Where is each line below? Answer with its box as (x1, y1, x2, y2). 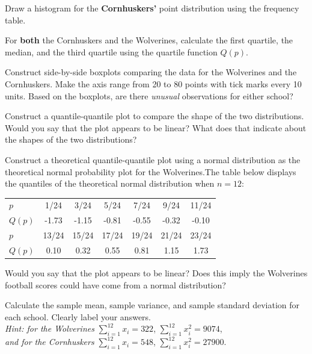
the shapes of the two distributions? (5, 133, 137, 146)
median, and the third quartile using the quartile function (5, 45, 218, 58)
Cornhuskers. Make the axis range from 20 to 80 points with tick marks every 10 (5, 77, 302, 90)
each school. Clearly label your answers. (5, 310, 151, 323)
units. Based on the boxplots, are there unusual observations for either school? (5, 89, 293, 102)
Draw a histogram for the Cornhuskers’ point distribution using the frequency (5, 2, 299, 14)
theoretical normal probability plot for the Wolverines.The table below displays (5, 165, 296, 178)
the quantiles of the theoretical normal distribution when (5, 177, 215, 190)
